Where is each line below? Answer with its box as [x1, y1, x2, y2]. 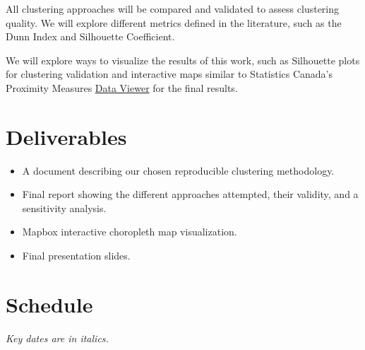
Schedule [6, 289, 93, 318]
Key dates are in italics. [6, 330, 109, 345]
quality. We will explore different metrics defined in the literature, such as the [6, 15, 342, 30]
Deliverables [6, 122, 127, 151]
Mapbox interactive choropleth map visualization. [22, 224, 237, 239]
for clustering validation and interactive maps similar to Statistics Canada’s [6, 66, 333, 81]
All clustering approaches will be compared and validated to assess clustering [6, 1, 340, 16]
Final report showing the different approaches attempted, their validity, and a [22, 187, 359, 202]
